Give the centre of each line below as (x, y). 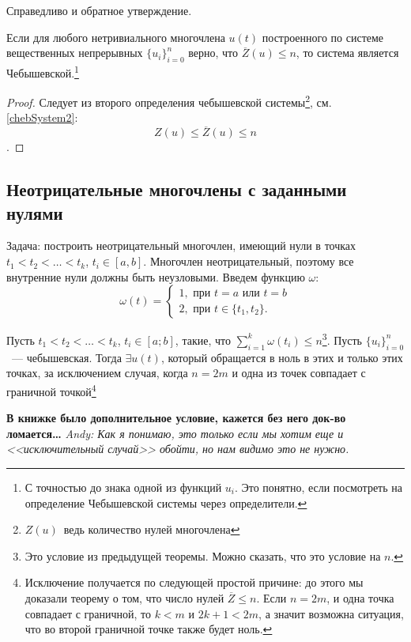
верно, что (213, 53)
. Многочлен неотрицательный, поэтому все (249, 261)
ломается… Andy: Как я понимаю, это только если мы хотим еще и (175, 433)
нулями (35, 212)
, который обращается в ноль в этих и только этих (282, 357)
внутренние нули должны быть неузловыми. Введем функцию (156, 276)
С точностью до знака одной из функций (123, 487)
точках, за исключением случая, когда (97, 373)
